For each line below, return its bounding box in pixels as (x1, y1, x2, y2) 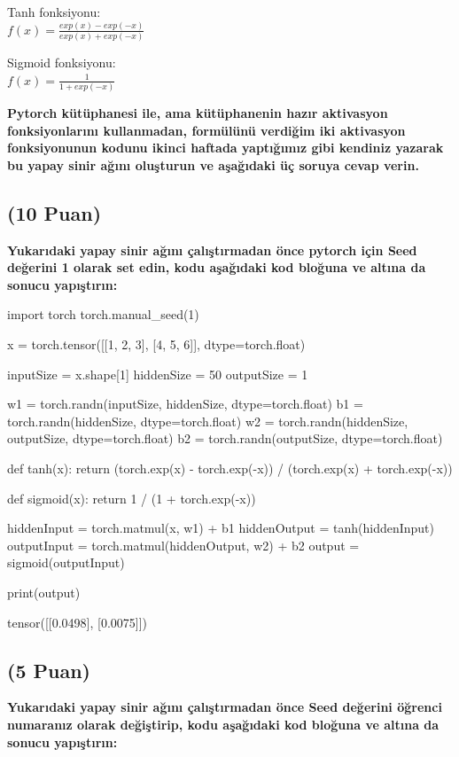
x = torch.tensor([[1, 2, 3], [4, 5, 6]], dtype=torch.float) (7, 335, 306, 354)
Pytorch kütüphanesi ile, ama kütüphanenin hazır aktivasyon (7, 104, 388, 122)
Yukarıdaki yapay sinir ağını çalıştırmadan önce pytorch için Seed (7, 240, 417, 259)
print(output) (7, 583, 81, 602)
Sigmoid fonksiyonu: (7, 53, 116, 72)
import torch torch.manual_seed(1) (7, 305, 199, 324)
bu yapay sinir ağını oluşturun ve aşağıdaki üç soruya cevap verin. (7, 155, 419, 174)
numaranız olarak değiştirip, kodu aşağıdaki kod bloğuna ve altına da (7, 715, 440, 733)
